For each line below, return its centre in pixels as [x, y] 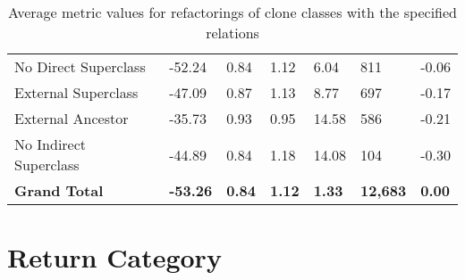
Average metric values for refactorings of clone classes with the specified [232, 12]
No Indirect [51, 144]
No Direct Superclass [80, 66]
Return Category [114, 257]
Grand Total [59, 190]
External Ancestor [72, 118]
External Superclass [76, 92]
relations [232, 33]
